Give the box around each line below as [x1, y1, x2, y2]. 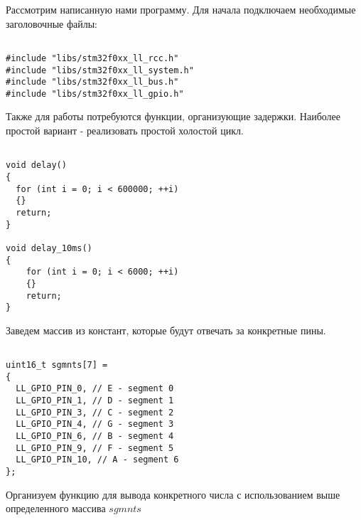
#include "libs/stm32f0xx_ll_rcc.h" [6, 53, 179, 63]
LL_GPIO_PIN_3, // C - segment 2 [16, 407, 174, 418]
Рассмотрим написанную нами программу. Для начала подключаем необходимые [6, 2, 356, 16]
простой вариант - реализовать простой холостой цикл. [6, 123, 244, 138]
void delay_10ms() [6, 243, 92, 253]
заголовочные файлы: [6, 16, 97, 31]
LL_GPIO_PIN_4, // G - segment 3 [16, 419, 174, 430]
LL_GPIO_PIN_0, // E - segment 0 [16, 383, 174, 394]
